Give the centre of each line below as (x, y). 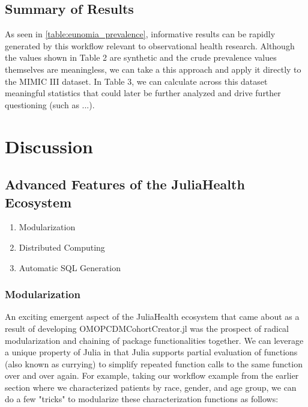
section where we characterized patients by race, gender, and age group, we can (151, 387)
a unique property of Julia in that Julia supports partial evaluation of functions (151, 352)
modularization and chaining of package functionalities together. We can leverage (154, 340)
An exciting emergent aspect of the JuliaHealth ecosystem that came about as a (152, 317)
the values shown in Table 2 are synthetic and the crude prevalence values (141, 57)
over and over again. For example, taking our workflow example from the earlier (152, 375)
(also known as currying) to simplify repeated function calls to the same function (154, 363)
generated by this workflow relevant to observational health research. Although (150, 45)
